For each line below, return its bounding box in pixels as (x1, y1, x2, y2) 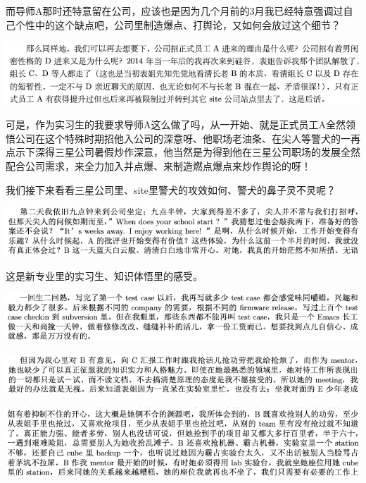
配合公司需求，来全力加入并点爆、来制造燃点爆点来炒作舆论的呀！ (6, 159, 311, 173)
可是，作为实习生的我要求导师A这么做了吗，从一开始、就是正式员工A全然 (6, 117, 346, 132)
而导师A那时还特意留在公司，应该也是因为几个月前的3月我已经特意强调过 (6, 4, 343, 18)
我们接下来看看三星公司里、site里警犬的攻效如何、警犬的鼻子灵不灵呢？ (6, 182, 336, 197)
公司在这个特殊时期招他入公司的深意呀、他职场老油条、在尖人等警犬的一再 (15, 130, 360, 145)
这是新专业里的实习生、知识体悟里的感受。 (6, 268, 203, 283)
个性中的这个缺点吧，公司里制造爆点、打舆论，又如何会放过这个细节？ (15, 17, 341, 32)
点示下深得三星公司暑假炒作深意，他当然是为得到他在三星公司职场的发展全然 (6, 145, 360, 159)
